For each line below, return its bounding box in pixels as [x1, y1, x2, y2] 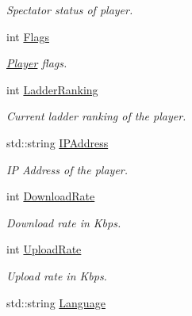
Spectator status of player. [6, 2, 133, 17]
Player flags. [6, 55, 67, 71]
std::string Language [6, 294, 106, 310]
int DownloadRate [6, 188, 95, 204]
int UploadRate [6, 241, 82, 257]
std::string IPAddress [6, 134, 109, 150]
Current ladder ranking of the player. [6, 108, 186, 124]
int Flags [6, 28, 49, 44]
